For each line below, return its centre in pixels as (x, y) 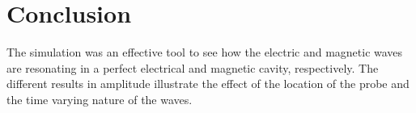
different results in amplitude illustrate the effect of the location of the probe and (208, 84)
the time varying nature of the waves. (100, 99)
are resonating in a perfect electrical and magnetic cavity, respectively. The (193, 67)
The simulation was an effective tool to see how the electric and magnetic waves (205, 52)
